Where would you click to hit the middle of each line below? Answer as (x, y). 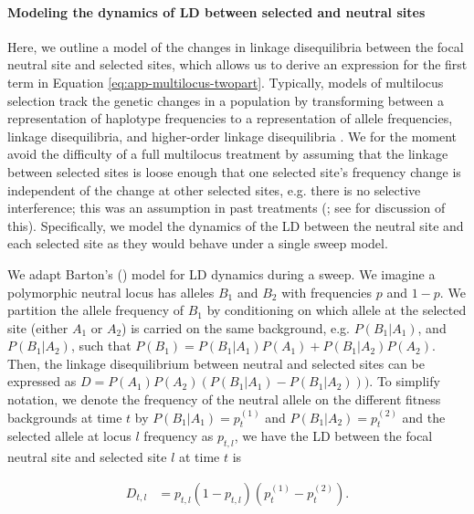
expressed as (42, 381)
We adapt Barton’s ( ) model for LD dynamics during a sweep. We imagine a (221, 273)
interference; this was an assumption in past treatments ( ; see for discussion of (226, 208)
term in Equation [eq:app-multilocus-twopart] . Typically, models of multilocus (226, 82)
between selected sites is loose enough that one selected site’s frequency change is (234, 171)
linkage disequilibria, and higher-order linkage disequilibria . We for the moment (232, 136)
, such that (101, 346)
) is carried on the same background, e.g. (236, 327)
